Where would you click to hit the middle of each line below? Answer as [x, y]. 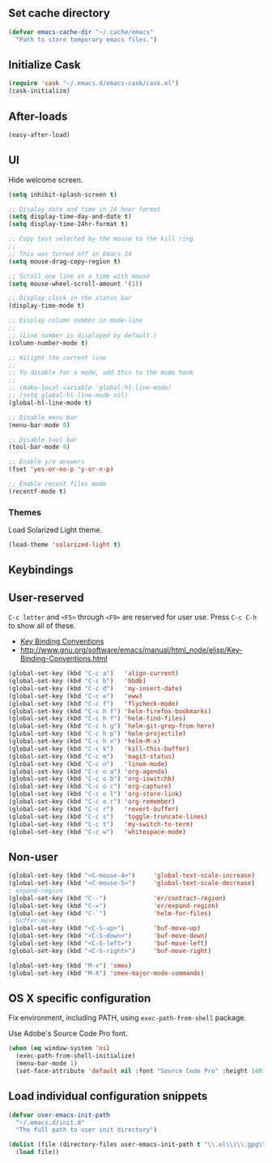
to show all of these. [42, 626]
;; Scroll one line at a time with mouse [79, 276]
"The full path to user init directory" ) [87, 1130]
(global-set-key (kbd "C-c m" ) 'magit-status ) [92, 756]
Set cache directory [59, 13]
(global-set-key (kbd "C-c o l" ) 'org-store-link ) [96, 794]
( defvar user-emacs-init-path [59, 1115]
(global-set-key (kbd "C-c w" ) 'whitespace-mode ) [97, 832]
